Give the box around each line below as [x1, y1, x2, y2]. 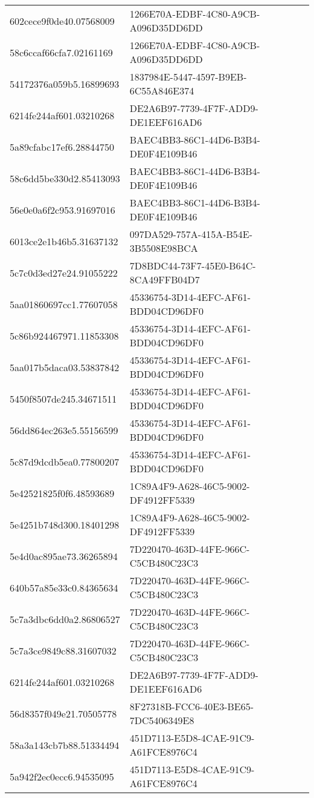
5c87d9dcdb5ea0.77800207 [10, 454, 120, 469]
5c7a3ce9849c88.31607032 [10, 643, 117, 658]
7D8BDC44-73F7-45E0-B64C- [129, 259, 256, 272]
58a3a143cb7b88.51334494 [10, 737, 120, 752]
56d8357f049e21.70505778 [10, 706, 117, 721]
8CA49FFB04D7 [129, 272, 200, 286]
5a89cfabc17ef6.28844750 [10, 139, 114, 154]
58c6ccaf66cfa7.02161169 [10, 45, 113, 59]
